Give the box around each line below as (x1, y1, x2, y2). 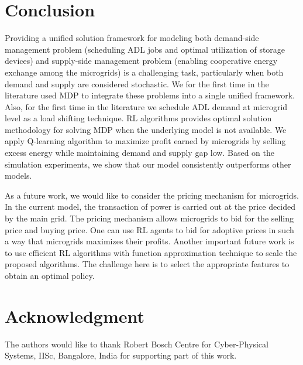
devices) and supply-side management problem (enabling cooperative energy (5, 54, 278, 67)
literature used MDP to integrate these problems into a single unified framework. (5, 89, 295, 101)
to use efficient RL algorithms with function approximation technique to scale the (5, 246, 297, 258)
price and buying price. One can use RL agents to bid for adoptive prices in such (5, 223, 294, 236)
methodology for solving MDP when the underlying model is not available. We (5, 123, 287, 135)
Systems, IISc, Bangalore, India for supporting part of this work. (5, 349, 237, 361)
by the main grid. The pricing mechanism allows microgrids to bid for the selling (5, 212, 294, 224)
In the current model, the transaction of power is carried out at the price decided (5, 200, 296, 213)
